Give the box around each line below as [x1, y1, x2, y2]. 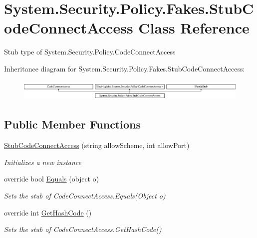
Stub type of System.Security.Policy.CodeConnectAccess [4, 46, 176, 57]
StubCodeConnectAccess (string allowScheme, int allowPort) [4, 140, 190, 150]
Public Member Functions [4, 116, 141, 132]
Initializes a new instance [4, 156, 81, 167]
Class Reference [138, 17, 250, 38]
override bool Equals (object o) [4, 173, 99, 184]
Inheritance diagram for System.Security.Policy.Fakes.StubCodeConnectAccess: [4, 63, 245, 73]
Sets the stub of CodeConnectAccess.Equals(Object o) [4, 190, 166, 200]
